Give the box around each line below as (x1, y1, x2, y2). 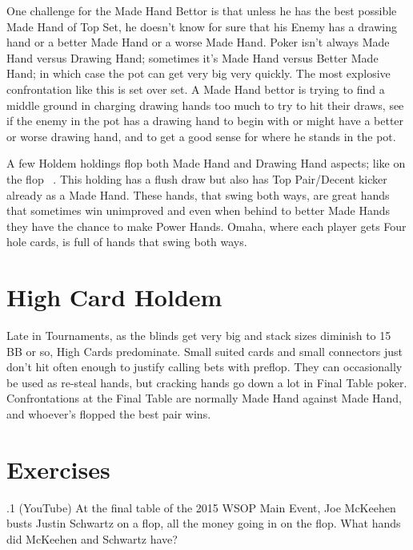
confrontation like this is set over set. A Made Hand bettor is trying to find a (6, 80, 385, 97)
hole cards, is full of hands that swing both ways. (6, 233, 247, 250)
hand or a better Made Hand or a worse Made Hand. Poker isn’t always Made (6, 34, 390, 51)
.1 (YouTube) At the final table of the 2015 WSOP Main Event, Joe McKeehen (6, 499, 396, 516)
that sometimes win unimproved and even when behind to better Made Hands (6, 202, 391, 219)
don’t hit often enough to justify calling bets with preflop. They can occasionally (6, 358, 403, 375)
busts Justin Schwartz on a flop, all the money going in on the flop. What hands (6, 515, 401, 532)
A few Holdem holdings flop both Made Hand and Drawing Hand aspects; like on (6, 155, 406, 172)
